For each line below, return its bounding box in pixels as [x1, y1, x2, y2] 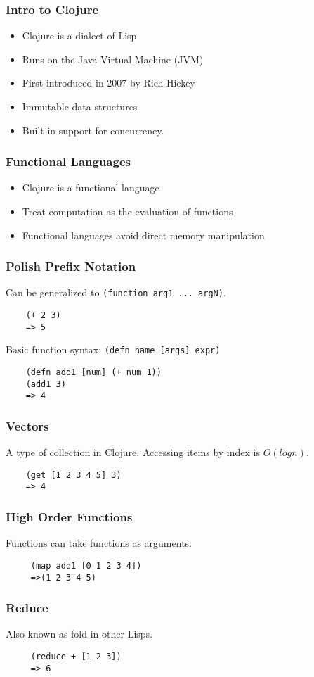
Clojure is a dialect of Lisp [22, 28, 137, 43]
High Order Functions [6, 508, 133, 526]
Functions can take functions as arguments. [6, 536, 192, 550]
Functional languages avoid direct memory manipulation [22, 227, 265, 242]
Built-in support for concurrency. [22, 122, 164, 137]
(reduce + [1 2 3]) [30, 652, 122, 662]
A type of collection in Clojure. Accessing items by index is [6, 445, 260, 460]
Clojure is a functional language [22, 180, 159, 195]
